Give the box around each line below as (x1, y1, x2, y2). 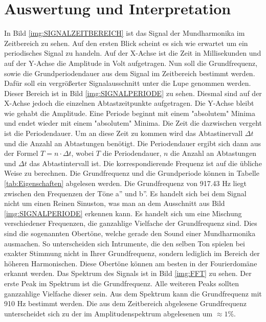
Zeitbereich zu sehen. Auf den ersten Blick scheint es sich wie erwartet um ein (4, 37, 248, 48)
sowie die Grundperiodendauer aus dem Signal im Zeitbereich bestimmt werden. (4, 67, 255, 78)
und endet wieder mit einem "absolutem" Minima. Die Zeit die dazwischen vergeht (4, 118, 262, 128)
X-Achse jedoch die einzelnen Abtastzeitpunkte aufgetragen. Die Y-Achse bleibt (4, 98, 254, 108)
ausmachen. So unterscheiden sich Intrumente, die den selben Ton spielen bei (4, 238, 246, 248)
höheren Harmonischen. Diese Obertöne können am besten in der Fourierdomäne (4, 258, 257, 268)
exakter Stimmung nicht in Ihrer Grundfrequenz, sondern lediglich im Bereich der (4, 248, 260, 259)
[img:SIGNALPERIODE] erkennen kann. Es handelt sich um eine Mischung (4, 208, 242, 218)
